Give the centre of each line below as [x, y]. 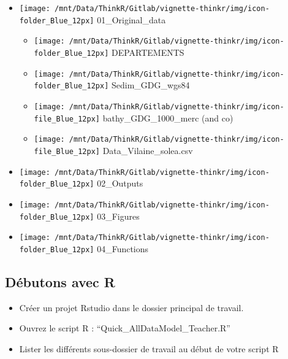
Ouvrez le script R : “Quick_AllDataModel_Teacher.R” [125, 328]
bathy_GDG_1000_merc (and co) [168, 118]
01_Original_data [131, 19]
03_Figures [118, 216]
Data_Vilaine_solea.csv [148, 150]
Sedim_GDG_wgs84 [150, 85]
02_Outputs [120, 183]
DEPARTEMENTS [148, 52]
